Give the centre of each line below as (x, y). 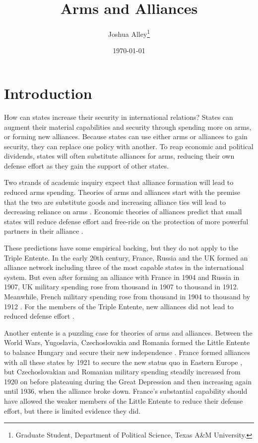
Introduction (48, 93)
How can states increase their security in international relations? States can (119, 117)
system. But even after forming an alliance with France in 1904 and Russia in (122, 277)
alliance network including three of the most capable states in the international (124, 267)
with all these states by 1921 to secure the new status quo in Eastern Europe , (123, 362)
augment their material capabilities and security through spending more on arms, (128, 127)
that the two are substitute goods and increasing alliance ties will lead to (115, 202)
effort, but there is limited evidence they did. (72, 410)
